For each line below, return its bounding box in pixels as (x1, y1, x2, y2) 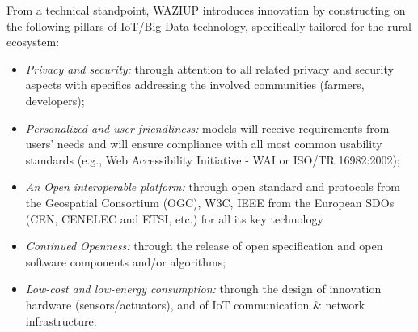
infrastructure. (25, 312, 97, 329)
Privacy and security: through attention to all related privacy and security (25, 60, 394, 77)
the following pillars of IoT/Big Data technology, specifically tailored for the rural (6, 17, 412, 34)
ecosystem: (6, 33, 60, 50)
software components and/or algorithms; (25, 253, 226, 270)
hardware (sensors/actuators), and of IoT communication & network (25, 296, 365, 313)
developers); (25, 92, 85, 109)
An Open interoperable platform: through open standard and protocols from (25, 178, 400, 195)
